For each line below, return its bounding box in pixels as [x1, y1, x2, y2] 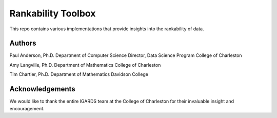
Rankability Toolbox [9, 8, 96, 19]
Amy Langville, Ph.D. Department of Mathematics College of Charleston [9, 62, 161, 68]
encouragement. [9, 105, 45, 111]
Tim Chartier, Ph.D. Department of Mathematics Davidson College [9, 71, 149, 77]
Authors [9, 39, 36, 48]
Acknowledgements [9, 85, 75, 93]
